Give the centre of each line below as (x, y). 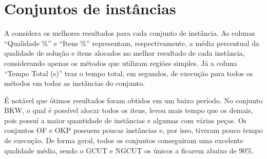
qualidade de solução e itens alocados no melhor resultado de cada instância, (125, 53)
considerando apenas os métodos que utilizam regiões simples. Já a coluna (121, 63)
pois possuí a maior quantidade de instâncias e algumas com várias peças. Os (126, 120)
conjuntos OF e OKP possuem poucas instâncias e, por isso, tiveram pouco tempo (133, 130)
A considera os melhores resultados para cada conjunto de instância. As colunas (130, 33)
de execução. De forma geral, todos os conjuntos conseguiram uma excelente (124, 140)
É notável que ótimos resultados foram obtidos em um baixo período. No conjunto (133, 100)
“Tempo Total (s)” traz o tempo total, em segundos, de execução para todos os (129, 73)
